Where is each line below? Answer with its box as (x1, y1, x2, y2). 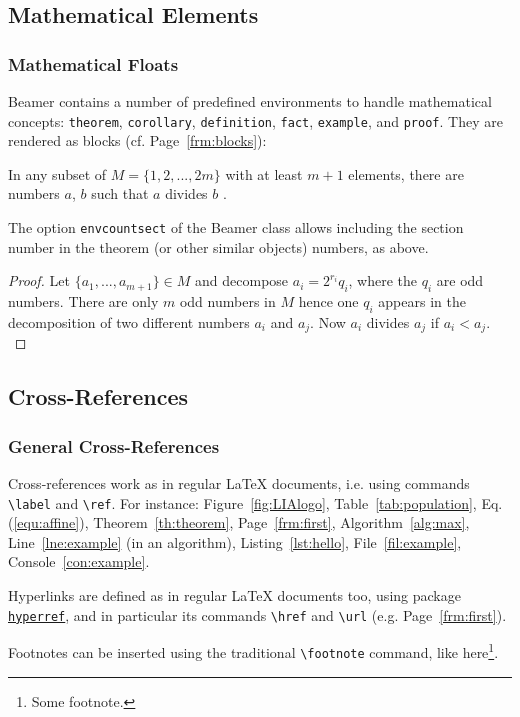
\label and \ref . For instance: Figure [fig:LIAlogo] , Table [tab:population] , (8, 492, 477, 513)
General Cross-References (8, 433, 220, 458)
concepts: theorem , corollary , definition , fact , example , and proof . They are (8, 110, 503, 131)
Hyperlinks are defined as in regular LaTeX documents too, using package (8, 584, 461, 605)
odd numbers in (179, 291, 276, 312)
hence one (298, 291, 359, 312)
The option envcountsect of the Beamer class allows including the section (8, 217, 464, 238)
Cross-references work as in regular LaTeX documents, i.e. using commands (8, 472, 470, 493)
